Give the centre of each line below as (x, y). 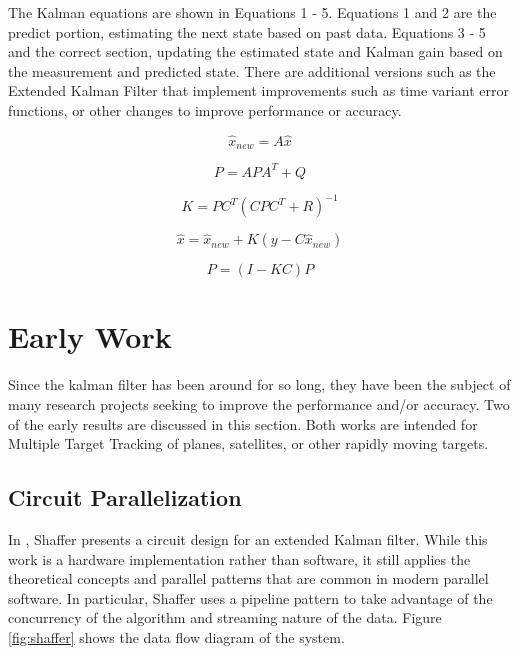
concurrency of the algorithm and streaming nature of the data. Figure (225, 617)
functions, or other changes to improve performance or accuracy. (205, 109)
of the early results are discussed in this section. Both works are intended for (243, 423)
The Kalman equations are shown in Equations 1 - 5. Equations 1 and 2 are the (252, 12)
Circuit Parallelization (125, 497)
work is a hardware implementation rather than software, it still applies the (239, 558)
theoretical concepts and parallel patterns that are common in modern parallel (248, 578)
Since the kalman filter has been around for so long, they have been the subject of (259, 384)
